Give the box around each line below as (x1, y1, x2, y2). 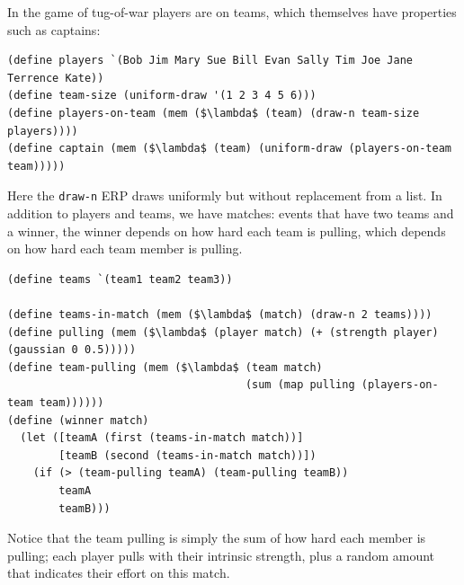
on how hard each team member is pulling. (7, 239, 243, 258)
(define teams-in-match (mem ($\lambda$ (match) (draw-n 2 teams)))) (7, 307, 433, 321)
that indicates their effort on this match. (7, 563, 230, 582)
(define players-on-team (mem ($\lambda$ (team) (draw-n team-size (7, 106, 420, 120)
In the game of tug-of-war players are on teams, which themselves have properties (7, 3, 457, 21)
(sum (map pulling (245, 378, 355, 392)
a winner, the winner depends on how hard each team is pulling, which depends (7, 221, 446, 240)
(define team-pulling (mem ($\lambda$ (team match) (7, 360, 323, 374)
